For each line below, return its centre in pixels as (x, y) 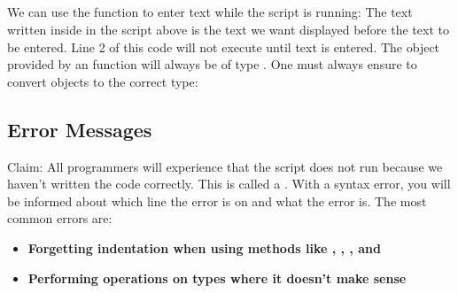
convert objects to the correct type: (103, 81)
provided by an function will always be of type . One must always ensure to (212, 64)
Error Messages (80, 129)
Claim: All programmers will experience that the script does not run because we (225, 166)
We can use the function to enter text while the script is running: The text (210, 12)
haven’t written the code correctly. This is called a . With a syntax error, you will (229, 184)
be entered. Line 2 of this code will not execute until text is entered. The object (224, 46)
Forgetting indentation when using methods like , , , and (204, 247)
